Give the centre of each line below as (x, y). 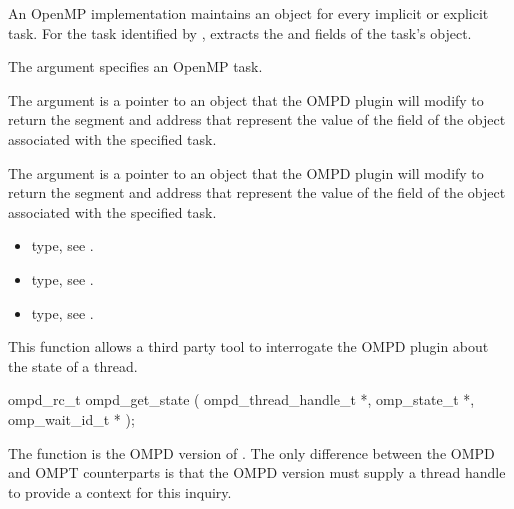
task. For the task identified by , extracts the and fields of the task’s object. (240, 32)
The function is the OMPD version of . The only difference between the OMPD (251, 452)
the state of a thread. (73, 365)
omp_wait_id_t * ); (71, 418)
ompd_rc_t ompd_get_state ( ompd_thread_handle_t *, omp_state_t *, (241, 399)
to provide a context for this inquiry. (120, 491)
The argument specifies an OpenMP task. (135, 66)
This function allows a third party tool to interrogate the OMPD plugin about (248, 346)
